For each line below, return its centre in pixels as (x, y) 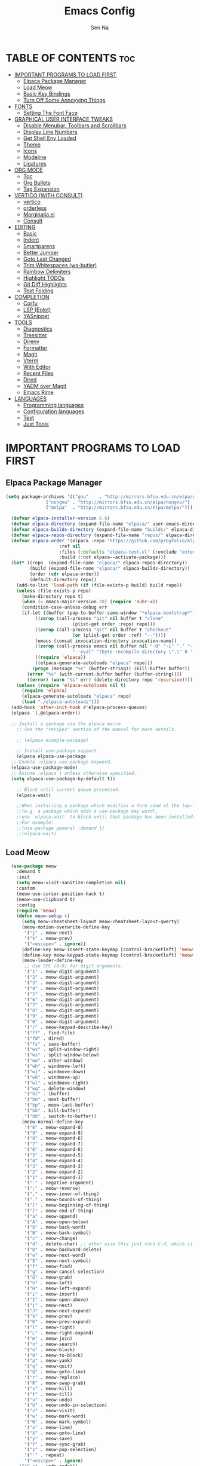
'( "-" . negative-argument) (59, 1183)
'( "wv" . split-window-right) (62, 1050)
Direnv (31, 341)
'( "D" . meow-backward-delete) (63, 1250)
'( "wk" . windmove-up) (53, 1077)
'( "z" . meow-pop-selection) (60, 1450)
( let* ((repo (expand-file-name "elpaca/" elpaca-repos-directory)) (99, 563)
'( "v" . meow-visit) (50, 1411)
